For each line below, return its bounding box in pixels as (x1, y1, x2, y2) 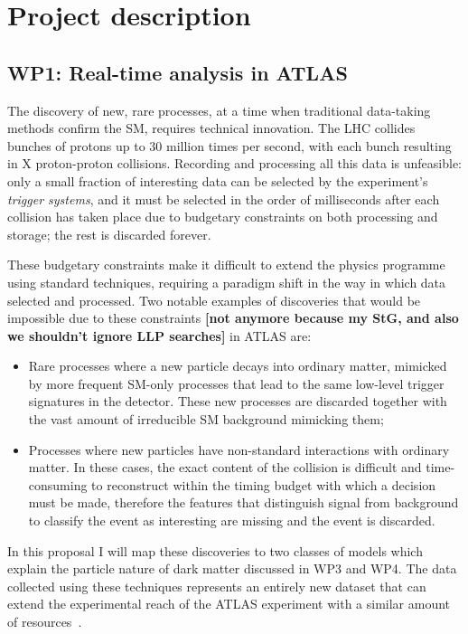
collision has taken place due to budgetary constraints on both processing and (7, 207, 438, 226)
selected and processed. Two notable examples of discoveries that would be (7, 290, 421, 309)
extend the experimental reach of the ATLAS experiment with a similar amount (7, 594, 451, 613)
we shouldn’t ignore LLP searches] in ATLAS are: (7, 326, 312, 345)
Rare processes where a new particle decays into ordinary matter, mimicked (28, 356, 447, 375)
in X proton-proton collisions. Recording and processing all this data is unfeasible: (7, 154, 462, 173)
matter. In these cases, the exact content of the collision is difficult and (28, 458, 422, 477)
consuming (28, 475, 88, 494)
